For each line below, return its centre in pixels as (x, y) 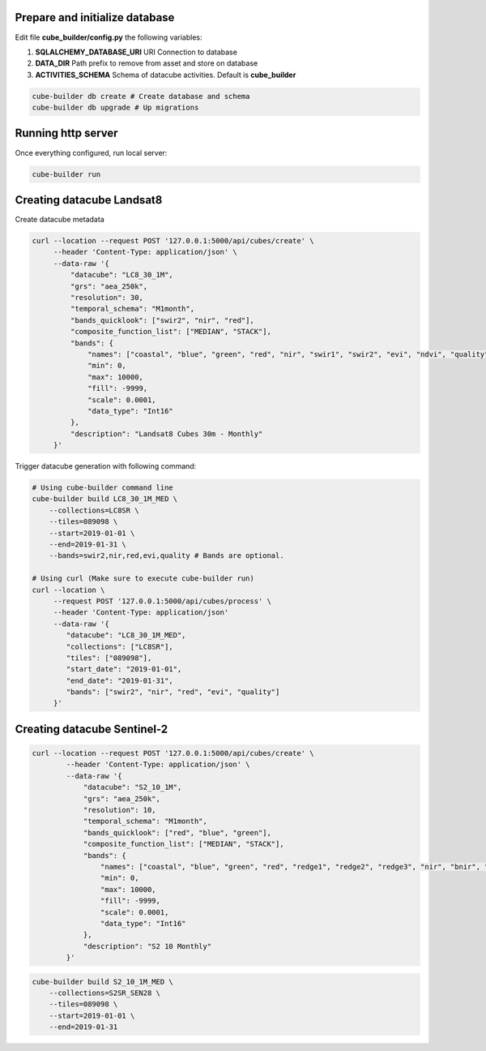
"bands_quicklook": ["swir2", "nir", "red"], (162, 320)
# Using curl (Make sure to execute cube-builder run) (143, 579)
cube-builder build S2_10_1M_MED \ (102, 982)
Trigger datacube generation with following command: (106, 466)
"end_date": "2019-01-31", (119, 680)
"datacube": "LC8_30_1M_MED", (126, 635)
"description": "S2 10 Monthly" (147, 946)
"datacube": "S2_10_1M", (132, 787)
